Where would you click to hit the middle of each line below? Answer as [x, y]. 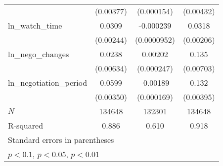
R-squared [26, 125]
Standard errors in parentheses [61, 140]
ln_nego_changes [39, 54]
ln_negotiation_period [48, 83]
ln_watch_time [35, 25]
